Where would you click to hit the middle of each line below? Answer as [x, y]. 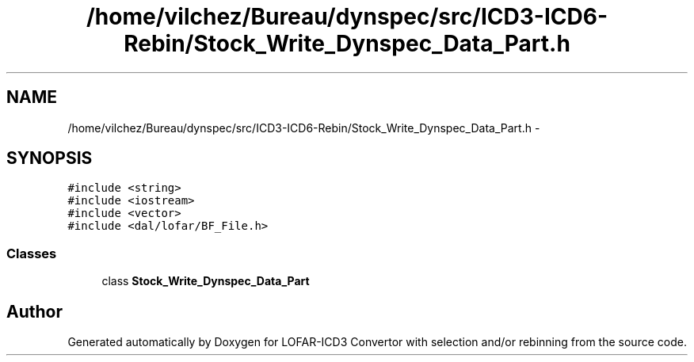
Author [34, 311]
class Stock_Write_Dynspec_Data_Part [206, 281]
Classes [32, 253]
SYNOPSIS [50, 158]
